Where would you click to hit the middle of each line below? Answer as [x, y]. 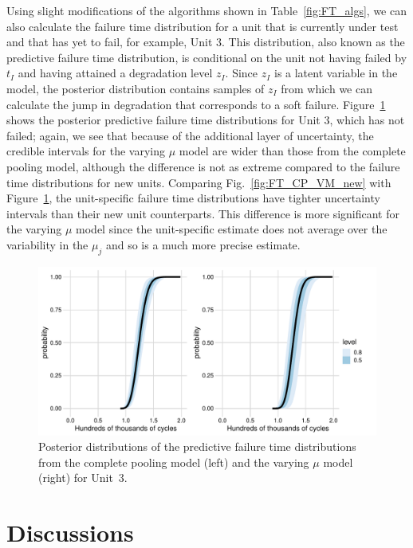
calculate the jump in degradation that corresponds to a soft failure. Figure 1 [196, 104]
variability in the [47, 244]
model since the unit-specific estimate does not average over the [232, 229]
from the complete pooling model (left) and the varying [174, 462]
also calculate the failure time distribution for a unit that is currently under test [203, 26]
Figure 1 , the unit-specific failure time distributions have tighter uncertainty [193, 198]
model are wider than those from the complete [292, 151]
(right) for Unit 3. [83, 478]
